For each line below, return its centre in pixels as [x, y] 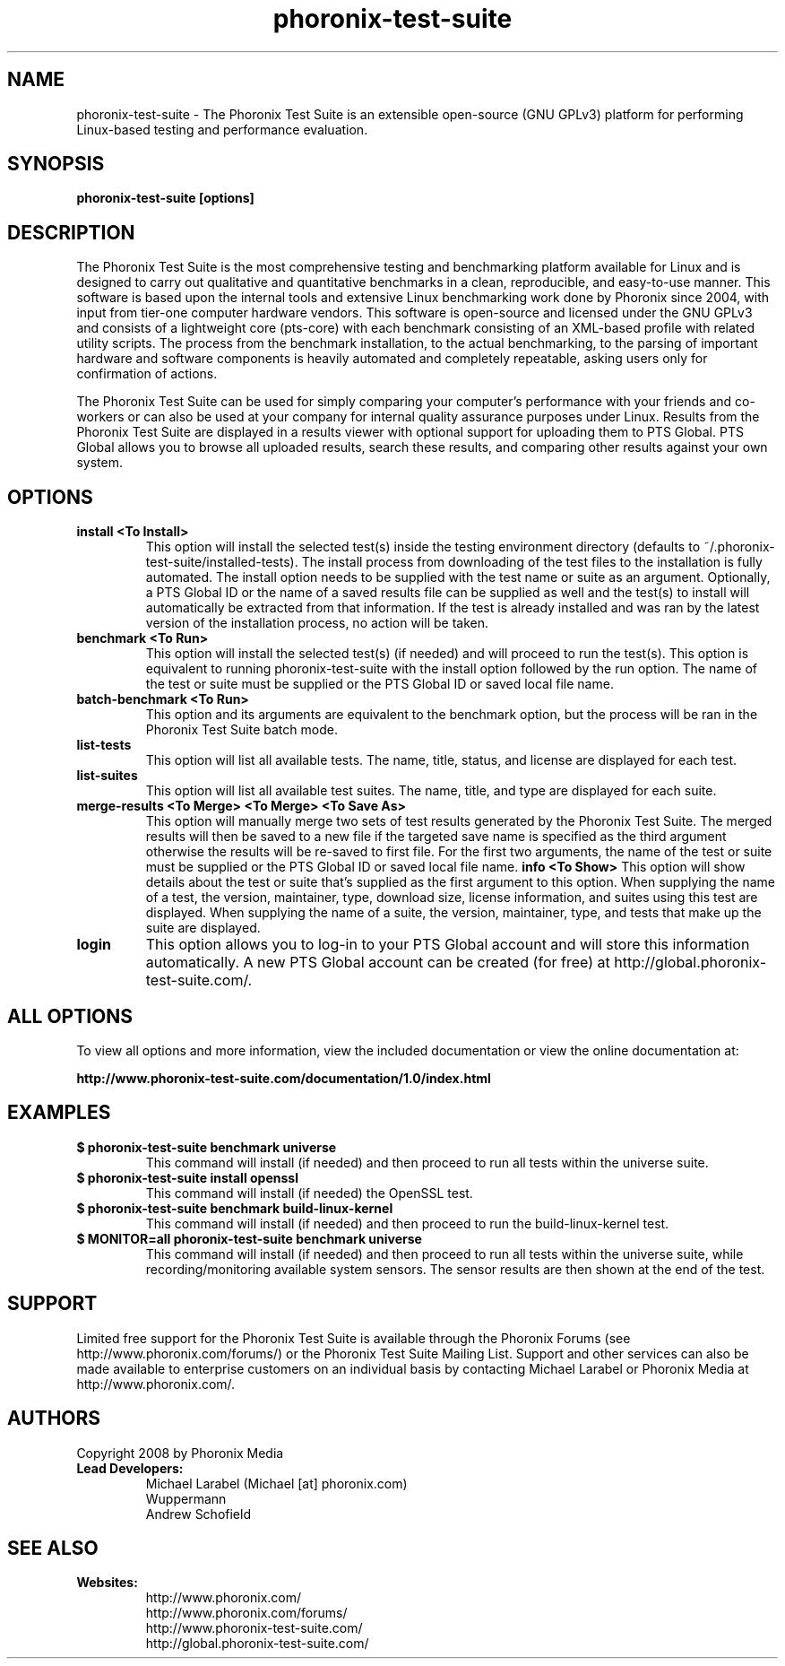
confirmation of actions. [147, 374]
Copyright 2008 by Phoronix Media [180, 1453]
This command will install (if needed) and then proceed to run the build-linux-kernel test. [407, 1223]
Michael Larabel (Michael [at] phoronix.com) [276, 1483]
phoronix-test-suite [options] [165, 198]
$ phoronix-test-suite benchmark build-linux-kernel [235, 1208]
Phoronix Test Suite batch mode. [242, 730]
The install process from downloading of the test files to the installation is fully [532, 562]
